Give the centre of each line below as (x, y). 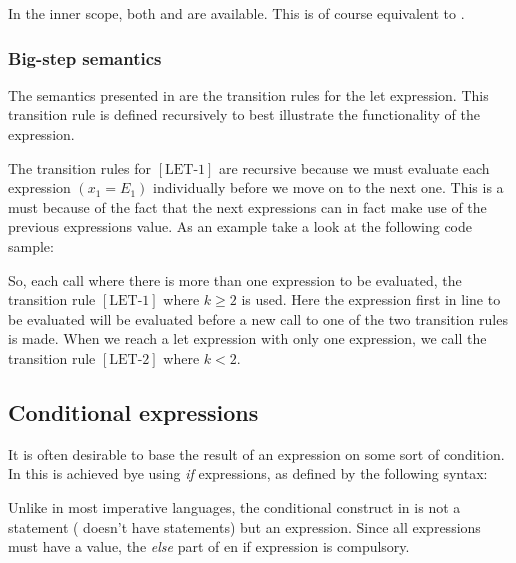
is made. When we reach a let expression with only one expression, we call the (247, 338)
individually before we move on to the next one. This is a (328, 187)
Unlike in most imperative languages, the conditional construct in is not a (234, 506)
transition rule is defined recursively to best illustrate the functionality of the (244, 114)
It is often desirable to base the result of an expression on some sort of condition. (256, 453)
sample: (31, 245)
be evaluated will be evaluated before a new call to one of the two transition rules (258, 318)
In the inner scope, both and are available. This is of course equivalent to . (236, 13)
